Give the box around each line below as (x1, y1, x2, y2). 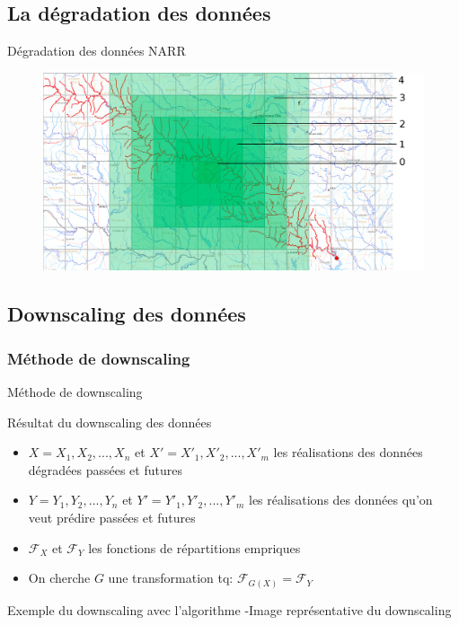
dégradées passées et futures (28, 460, 182, 479)
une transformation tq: (108, 568, 234, 587)
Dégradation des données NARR (7, 41, 186, 60)
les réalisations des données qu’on (248, 490, 433, 509)
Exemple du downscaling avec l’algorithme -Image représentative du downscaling (7, 600, 452, 619)
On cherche (28, 568, 91, 587)
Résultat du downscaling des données (7, 412, 212, 431)
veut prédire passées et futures (28, 508, 196, 527)
